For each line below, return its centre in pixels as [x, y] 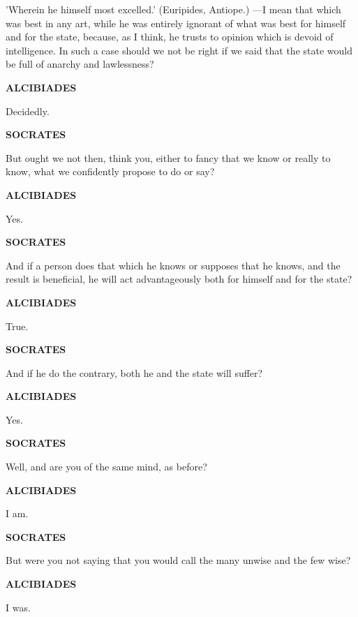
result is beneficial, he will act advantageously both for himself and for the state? [179, 279]
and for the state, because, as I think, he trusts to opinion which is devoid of [170, 37]
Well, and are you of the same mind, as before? [106, 467]
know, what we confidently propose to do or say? [110, 171]
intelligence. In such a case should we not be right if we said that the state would [179, 50]
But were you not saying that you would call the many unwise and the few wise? [178, 560]
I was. [18, 607]
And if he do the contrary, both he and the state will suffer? [134, 372]
